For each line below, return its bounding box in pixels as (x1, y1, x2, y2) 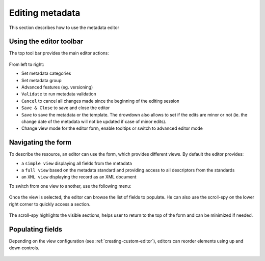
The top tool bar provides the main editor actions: (9, 50, 109, 56)
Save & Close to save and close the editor (21, 105, 110, 111)
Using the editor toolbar (9, 37, 83, 46)
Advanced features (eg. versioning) (21, 84, 93, 90)
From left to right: (9, 61, 44, 67)
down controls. (9, 245, 39, 251)
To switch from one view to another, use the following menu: (9, 183, 132, 189)
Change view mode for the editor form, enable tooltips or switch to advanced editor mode (21, 125, 203, 131)
